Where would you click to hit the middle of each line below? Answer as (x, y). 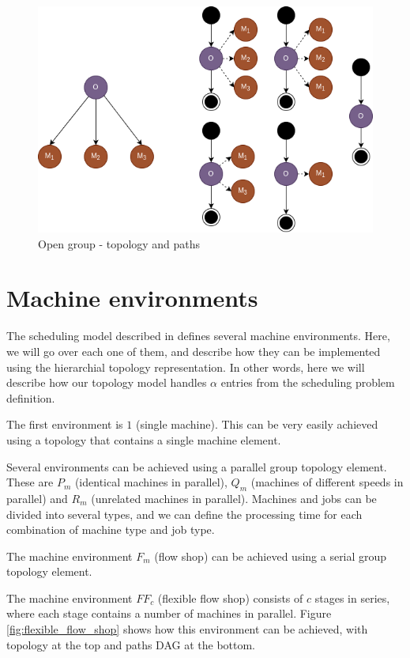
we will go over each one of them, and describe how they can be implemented (194, 351)
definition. (31, 397)
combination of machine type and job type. (111, 529)
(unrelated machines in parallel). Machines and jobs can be (234, 498)
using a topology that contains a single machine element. (144, 439)
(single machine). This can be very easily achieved (257, 424)
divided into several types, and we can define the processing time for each (184, 514)
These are (30, 482)
